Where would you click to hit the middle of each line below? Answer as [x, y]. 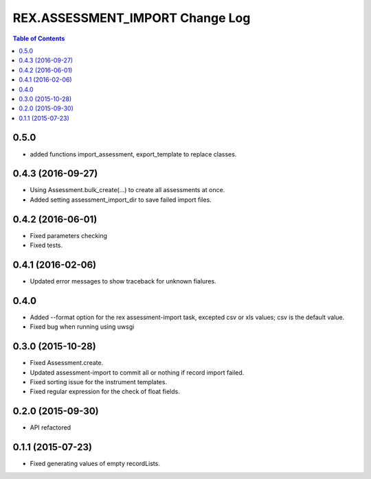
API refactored [50, 428]
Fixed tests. [46, 245]
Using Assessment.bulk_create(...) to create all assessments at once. [127, 190]
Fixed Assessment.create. [67, 363]
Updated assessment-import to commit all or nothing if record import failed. [137, 372]
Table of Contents [39, 38]
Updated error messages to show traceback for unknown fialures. [123, 281]
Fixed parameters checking [69, 235]
